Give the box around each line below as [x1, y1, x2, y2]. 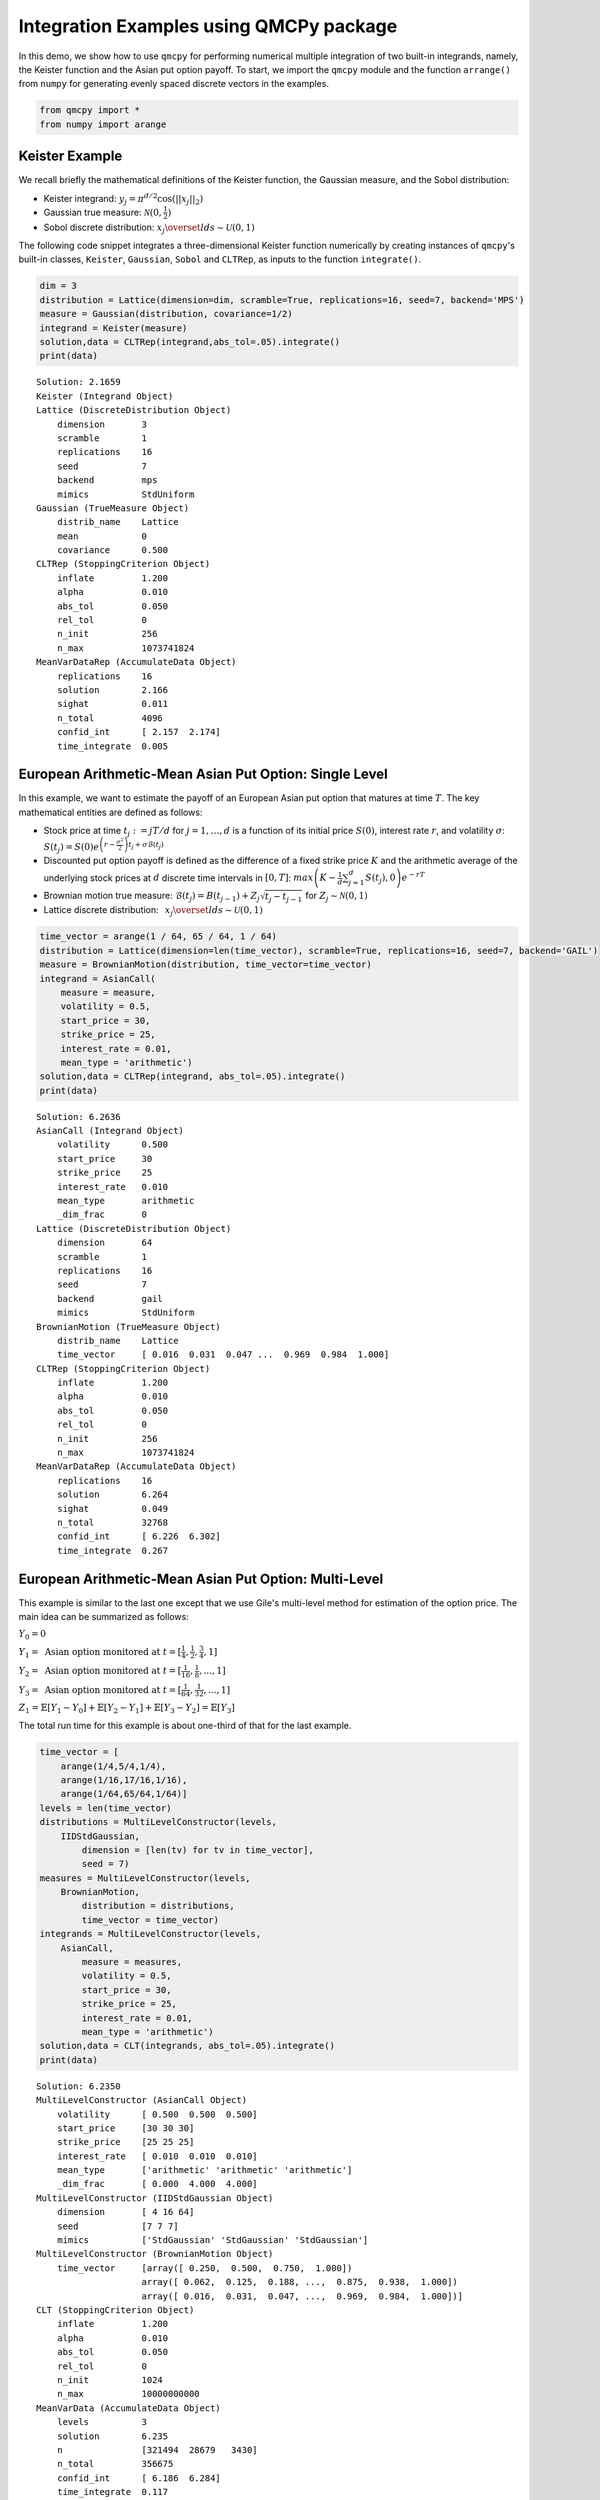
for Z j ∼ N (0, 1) [305, 890, 369, 904]
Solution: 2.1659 [36, 376, 121, 388]
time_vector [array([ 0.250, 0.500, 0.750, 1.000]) [56, 2262, 353, 2274]
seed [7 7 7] [56, 2220, 179, 2232]
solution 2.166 [56, 684, 169, 695]
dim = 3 [39, 280, 77, 292]
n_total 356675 [56, 2458, 174, 2470]
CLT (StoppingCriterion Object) [36, 2304, 195, 2315]
